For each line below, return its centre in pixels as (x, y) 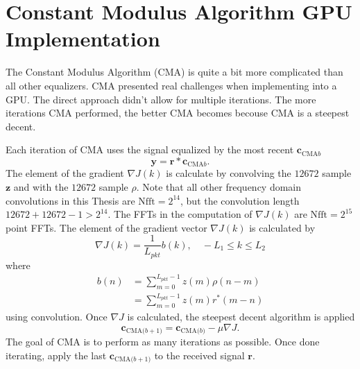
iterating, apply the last (56, 355)
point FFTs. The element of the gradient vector (106, 227)
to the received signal (199, 355)
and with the (41, 186)
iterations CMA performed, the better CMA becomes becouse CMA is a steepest (178, 113)
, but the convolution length (240, 200)
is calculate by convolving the (229, 173)
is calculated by (282, 227)
